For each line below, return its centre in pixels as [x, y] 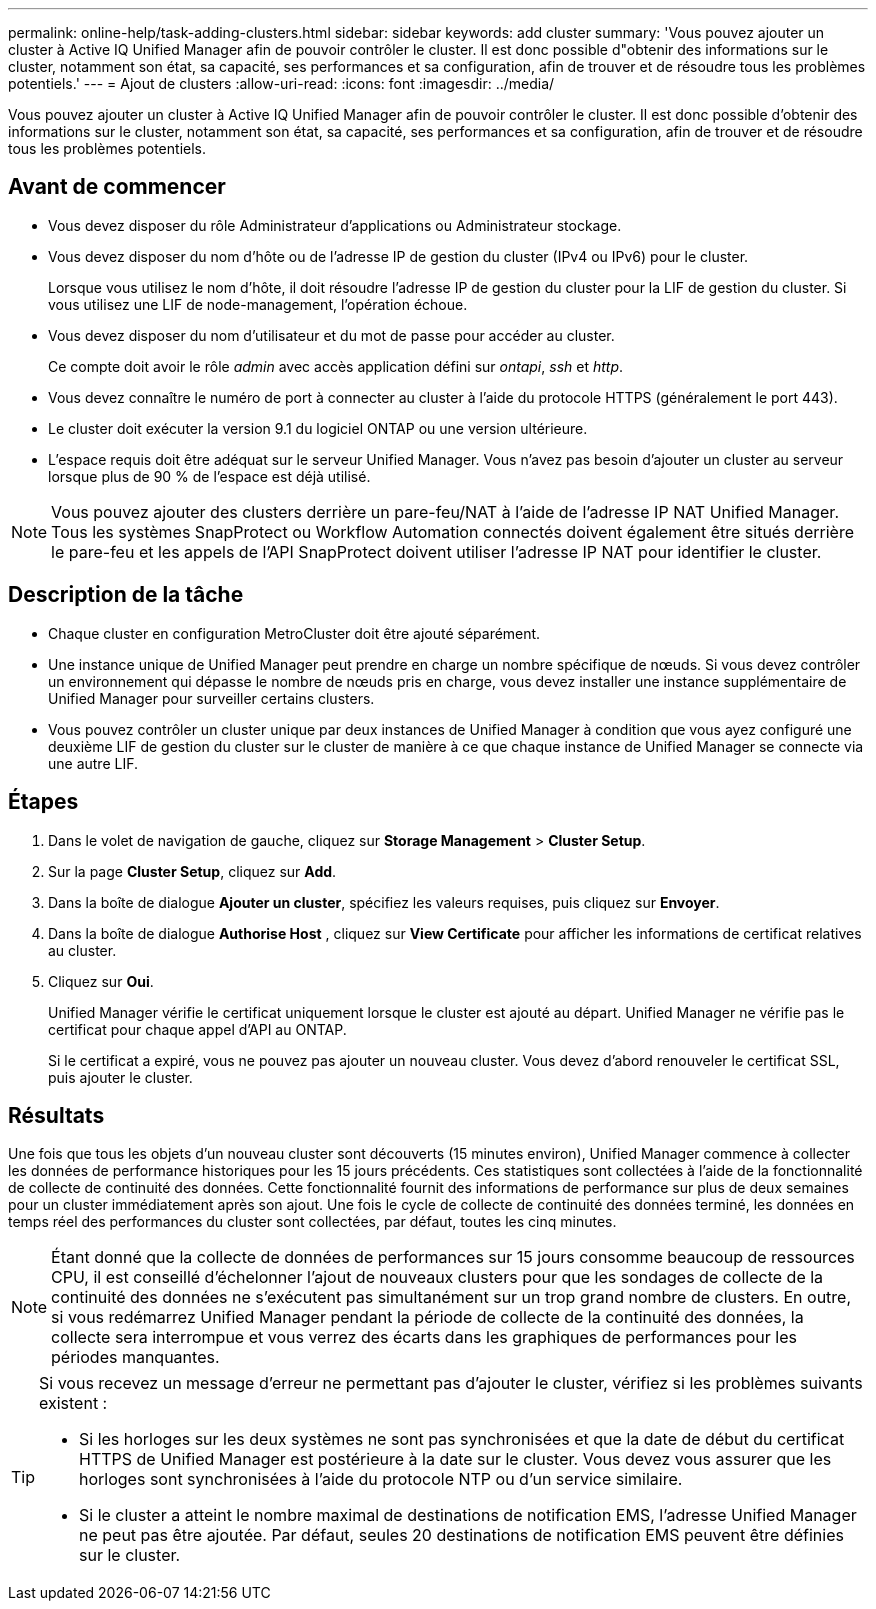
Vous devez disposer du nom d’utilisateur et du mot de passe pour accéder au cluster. [331, 335]
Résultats [56, 1115]
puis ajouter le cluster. [120, 1077]
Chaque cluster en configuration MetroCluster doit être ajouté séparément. [294, 633]
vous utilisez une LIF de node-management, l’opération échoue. [258, 304]
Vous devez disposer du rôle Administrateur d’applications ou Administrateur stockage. [335, 225]
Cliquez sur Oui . [101, 981]
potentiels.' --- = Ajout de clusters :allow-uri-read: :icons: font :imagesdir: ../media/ [281, 83]
